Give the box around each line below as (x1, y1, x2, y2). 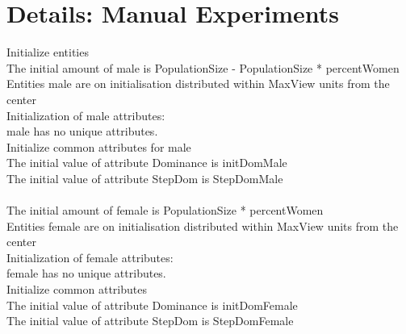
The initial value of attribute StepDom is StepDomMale (6, 169, 283, 186)
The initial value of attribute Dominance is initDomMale (6, 154, 287, 171)
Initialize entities (6, 44, 89, 61)
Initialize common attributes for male (6, 138, 191, 155)
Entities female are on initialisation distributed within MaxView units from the (6, 217, 399, 234)
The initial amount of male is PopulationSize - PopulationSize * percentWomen (6, 59, 400, 76)
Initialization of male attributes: (6, 106, 165, 123)
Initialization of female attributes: (6, 248, 174, 265)
